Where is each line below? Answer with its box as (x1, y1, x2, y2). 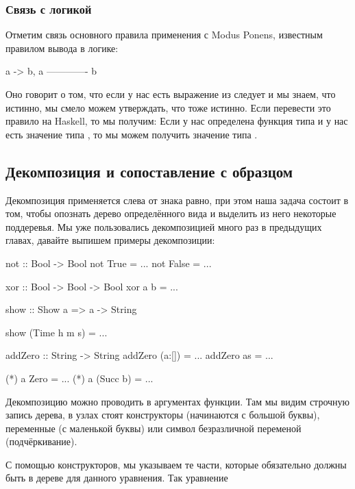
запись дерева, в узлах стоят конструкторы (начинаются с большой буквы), (5, 407, 320, 422)
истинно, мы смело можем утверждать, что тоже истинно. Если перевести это (5, 100, 331, 114)
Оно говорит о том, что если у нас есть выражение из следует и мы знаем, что (5, 87, 336, 101)
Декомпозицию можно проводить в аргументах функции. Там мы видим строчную (5, 394, 350, 408)
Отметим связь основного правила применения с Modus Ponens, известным (5, 27, 323, 42)
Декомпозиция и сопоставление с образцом (5, 160, 293, 181)
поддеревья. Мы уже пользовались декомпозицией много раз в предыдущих (5, 219, 322, 234)
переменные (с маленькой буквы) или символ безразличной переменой (5, 421, 302, 435)
